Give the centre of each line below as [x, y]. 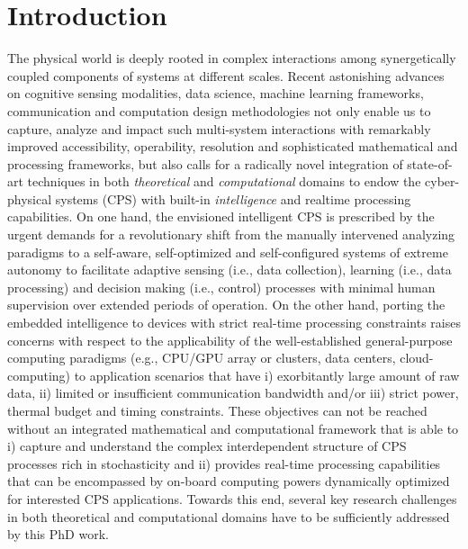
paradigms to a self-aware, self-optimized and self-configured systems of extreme [228, 252]
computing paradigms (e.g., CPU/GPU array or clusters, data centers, [202, 358]
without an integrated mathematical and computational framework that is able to [233, 428]
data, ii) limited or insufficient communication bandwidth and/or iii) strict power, [233, 393]
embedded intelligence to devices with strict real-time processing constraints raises [234, 323]
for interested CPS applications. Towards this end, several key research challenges [232, 498]
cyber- [442, 181]
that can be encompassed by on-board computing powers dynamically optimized [229, 481]
